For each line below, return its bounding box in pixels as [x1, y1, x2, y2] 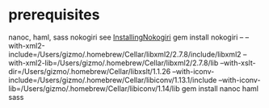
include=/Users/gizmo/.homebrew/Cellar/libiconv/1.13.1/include [8, 75, 217, 85]
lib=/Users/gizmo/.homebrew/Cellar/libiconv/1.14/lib [8, 83, 180, 93]
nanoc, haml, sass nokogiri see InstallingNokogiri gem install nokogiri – [8, 32, 244, 42]
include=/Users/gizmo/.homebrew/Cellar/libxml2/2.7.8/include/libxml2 [8, 49, 242, 59]
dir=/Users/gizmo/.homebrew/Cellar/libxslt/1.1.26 [8, 66, 171, 76]
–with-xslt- [220, 58, 256, 68]
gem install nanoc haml [181, 83, 258, 93]
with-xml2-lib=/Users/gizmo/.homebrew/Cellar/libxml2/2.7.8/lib [8, 58, 219, 68]
